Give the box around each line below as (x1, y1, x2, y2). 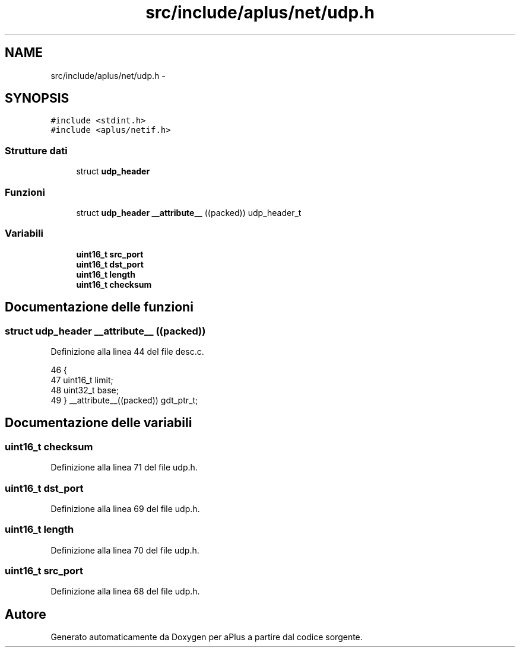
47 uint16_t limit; (50, 374, 113, 385)
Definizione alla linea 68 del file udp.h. (50, 586, 200, 597)
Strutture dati (5, 144, 68, 157)
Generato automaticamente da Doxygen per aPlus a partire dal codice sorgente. (50, 632, 363, 643)
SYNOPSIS (5, 91, 69, 106)
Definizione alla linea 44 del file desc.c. (50, 346, 204, 357)
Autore (5, 606, 46, 622)
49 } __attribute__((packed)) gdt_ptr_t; (50, 395, 198, 405)
